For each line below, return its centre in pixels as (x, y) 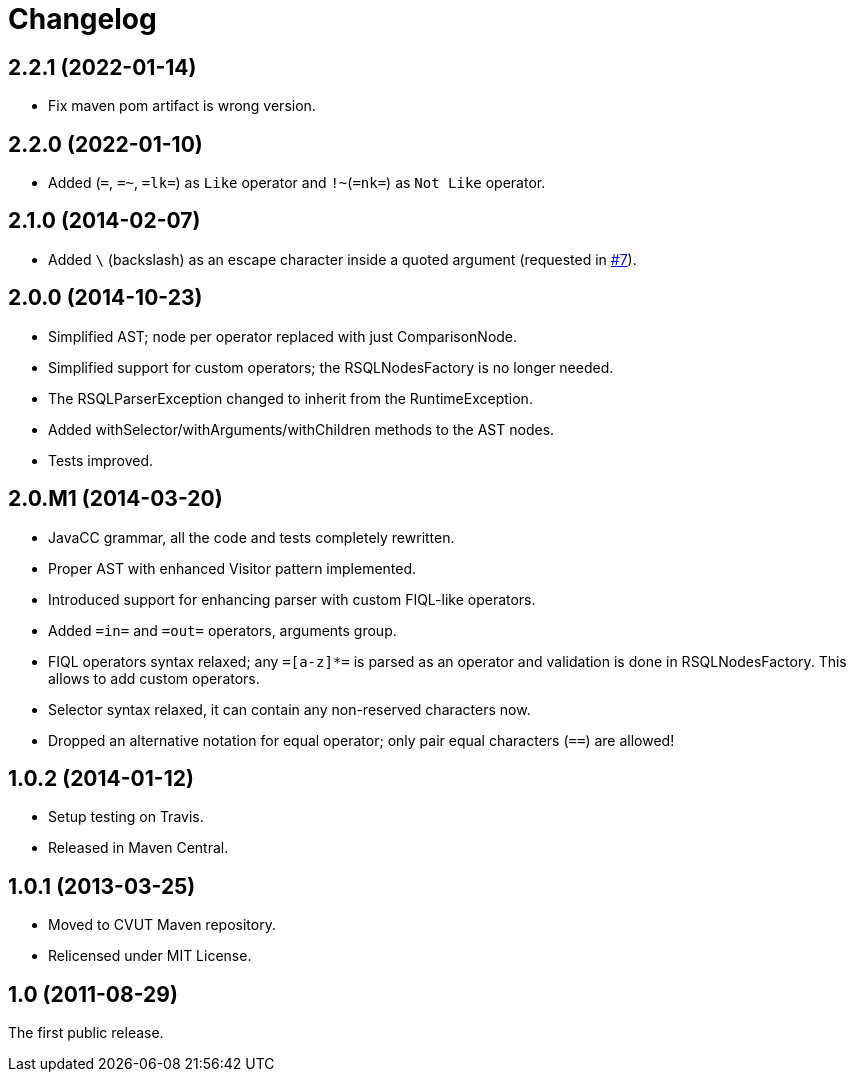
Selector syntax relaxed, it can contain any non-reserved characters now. (289, 709)
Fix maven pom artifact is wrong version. (182, 106)
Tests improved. (101, 460)
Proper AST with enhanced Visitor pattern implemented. (232, 568)
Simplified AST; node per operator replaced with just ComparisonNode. (283, 336)
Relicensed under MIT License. (150, 956)
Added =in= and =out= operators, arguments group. (222, 630)
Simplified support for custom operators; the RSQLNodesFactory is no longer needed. (331, 367)
